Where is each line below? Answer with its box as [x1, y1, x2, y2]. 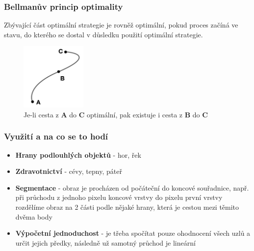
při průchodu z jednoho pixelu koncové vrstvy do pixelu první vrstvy [15, 192, 223, 202]
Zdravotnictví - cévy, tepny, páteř [15, 166, 122, 176]
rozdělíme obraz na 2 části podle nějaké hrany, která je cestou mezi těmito [15, 201, 239, 212]
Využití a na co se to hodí [4, 130, 108, 142]
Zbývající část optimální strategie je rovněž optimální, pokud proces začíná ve [4, 20, 238, 30]
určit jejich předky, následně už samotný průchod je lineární [15, 237, 196, 248]
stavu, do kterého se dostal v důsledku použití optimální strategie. [4, 29, 203, 39]
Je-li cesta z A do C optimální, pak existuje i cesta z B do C [24, 109, 208, 119]
